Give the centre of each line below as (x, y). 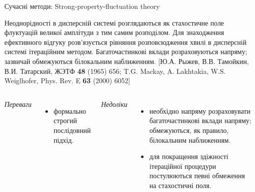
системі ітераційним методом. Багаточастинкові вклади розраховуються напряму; (126, 51)
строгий (65, 120)
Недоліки (114, 104)
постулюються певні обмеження (197, 176)
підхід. (64, 140)
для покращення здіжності (189, 156)
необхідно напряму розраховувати (200, 111)
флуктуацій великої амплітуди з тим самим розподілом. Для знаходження (114, 32)
